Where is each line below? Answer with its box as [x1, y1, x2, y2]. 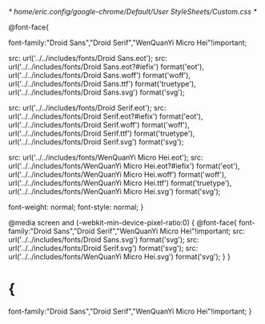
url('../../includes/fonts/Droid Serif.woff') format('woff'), [8, 120, 190, 129]
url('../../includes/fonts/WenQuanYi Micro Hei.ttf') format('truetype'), [8, 178, 232, 188]
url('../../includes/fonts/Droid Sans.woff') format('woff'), [8, 71, 191, 79]
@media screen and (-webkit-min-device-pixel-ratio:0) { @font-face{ [8, 218, 238, 227]
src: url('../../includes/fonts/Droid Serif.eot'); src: [8, 103, 167, 112]
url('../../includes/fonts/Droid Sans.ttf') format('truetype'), [8, 79, 196, 88]
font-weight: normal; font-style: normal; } [8, 202, 144, 212]
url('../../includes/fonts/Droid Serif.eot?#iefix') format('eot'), [8, 111, 203, 121]
